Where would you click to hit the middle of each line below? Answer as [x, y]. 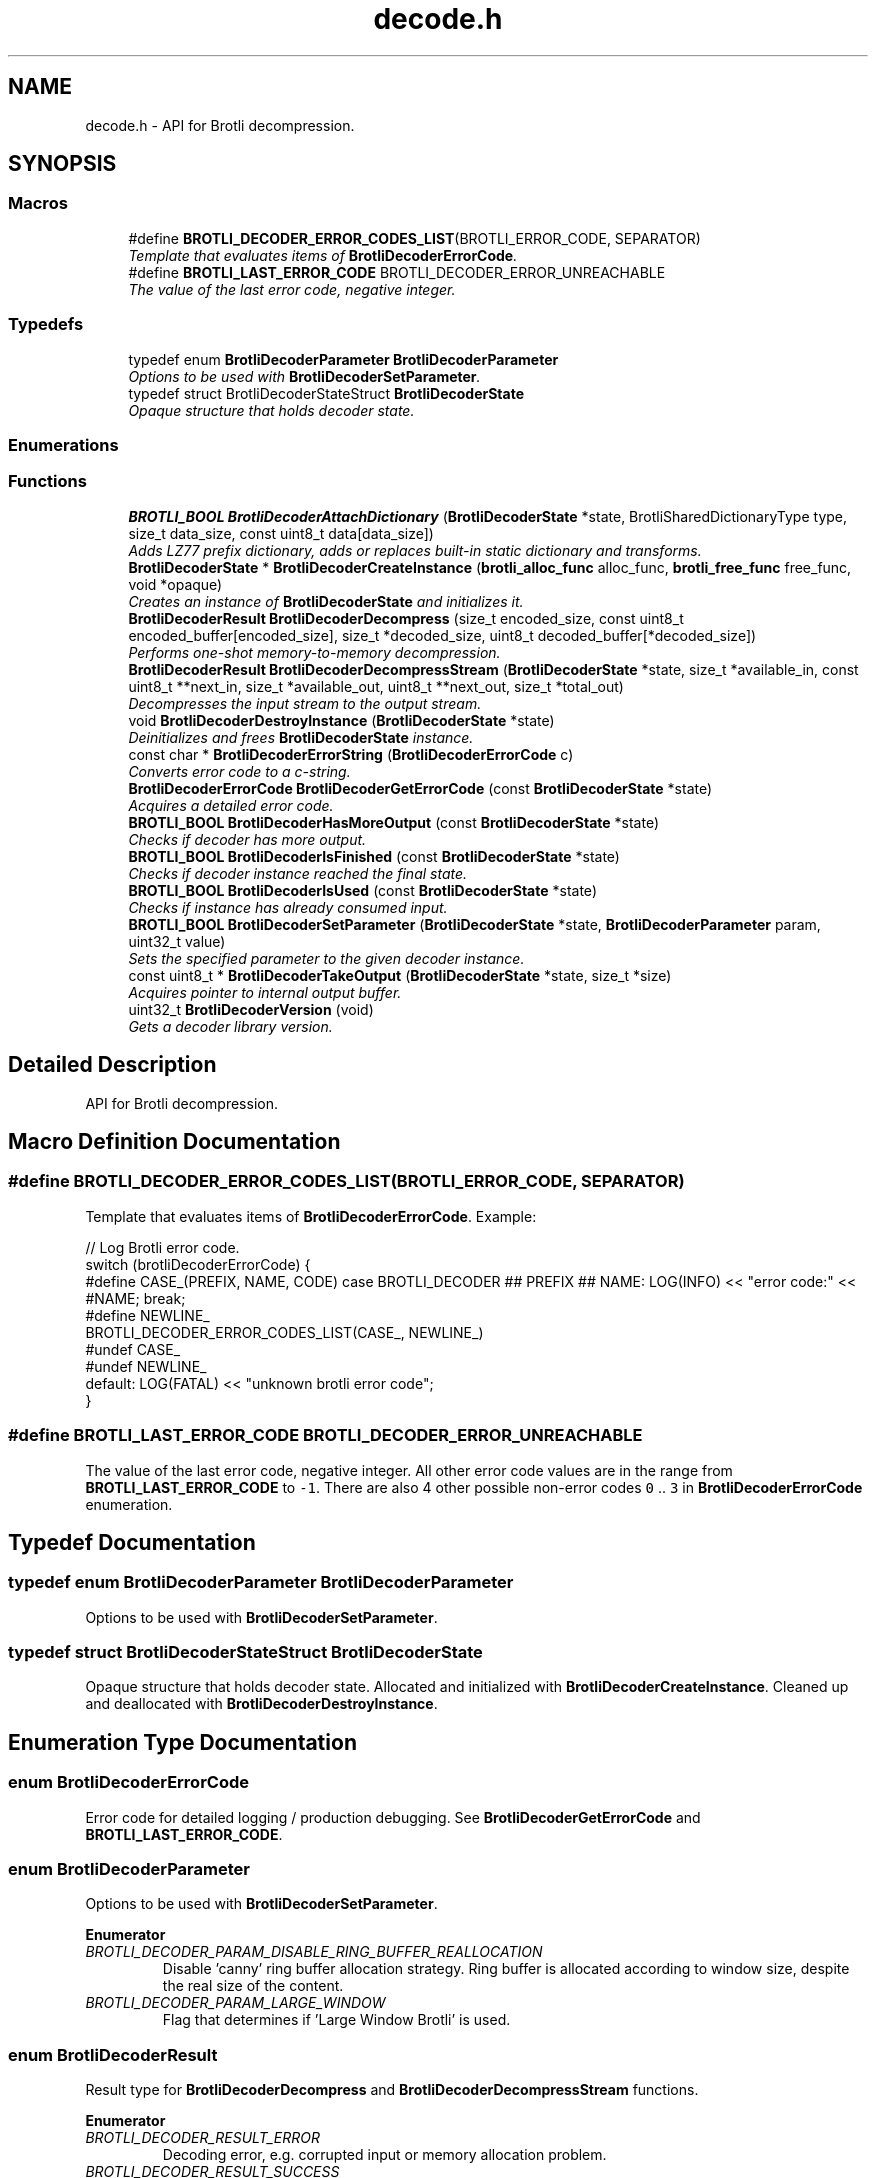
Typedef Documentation [132, 1542]
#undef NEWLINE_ [146, 1366]
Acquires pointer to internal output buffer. [265, 992]
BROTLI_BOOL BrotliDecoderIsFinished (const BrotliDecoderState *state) [374, 856]
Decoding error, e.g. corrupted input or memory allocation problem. [384, 2155]
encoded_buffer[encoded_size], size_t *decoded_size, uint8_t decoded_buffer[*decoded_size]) [442, 635]
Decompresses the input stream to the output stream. [305, 703]
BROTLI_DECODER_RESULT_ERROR [202, 2138]
